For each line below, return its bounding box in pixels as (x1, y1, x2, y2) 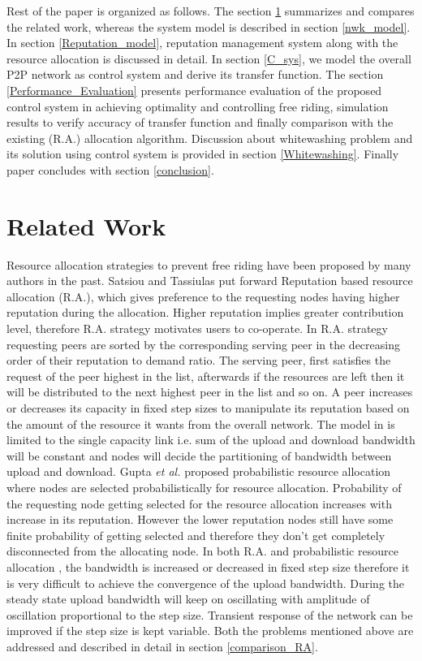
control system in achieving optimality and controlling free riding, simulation (6, 97, 389, 114)
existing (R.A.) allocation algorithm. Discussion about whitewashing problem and (6, 129, 413, 146)
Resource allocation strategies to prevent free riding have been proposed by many (6, 256, 411, 273)
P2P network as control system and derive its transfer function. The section (6, 66, 384, 83)
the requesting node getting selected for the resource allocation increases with (6, 495, 392, 512)
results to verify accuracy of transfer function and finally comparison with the (6, 114, 394, 131)
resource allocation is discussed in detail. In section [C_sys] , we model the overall (6, 50, 411, 67)
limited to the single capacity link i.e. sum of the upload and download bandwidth (6, 431, 416, 448)
